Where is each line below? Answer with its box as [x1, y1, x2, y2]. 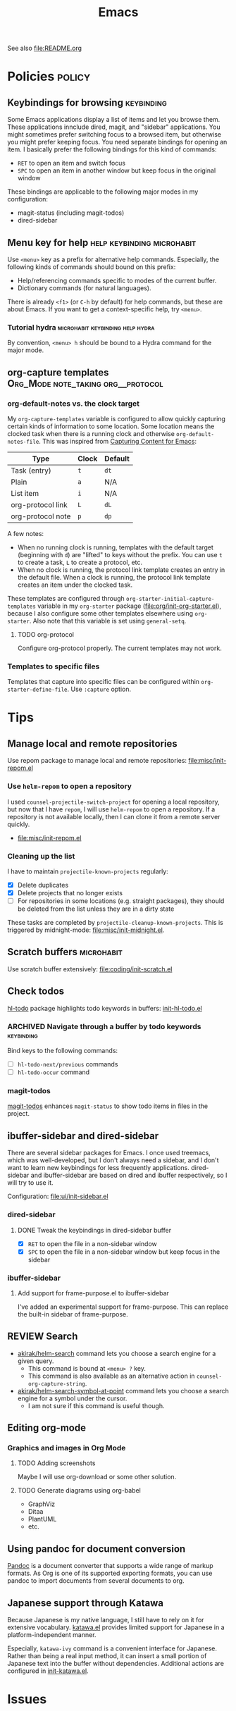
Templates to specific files [7, 661, 100, 671]
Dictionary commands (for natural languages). [17, 284, 151, 292]
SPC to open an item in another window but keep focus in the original [17, 166, 216, 175]
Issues [7, 1691, 47, 1707]
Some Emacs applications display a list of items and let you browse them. [7, 116, 221, 124]
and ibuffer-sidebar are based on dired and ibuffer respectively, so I [30, 1171, 228, 1180]
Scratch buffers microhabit [7, 946, 123, 958]
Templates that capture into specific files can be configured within [7, 678, 199, 686]
